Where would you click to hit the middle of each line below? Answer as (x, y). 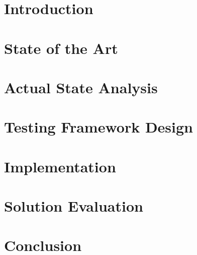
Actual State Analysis (81, 87)
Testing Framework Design (98, 127)
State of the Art (61, 48)
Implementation (60, 166)
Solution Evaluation (74, 206)
